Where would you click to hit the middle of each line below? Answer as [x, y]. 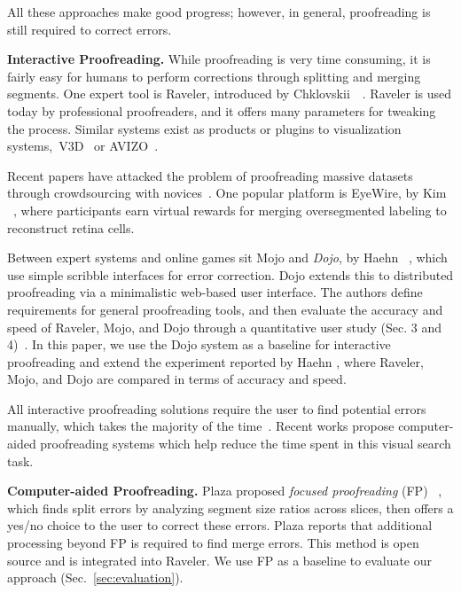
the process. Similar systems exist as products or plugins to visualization [204, 128]
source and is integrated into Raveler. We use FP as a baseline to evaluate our [220, 560]
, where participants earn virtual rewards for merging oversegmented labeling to [230, 210]
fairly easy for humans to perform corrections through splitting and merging [214, 76]
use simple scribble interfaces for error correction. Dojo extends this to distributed [230, 274]
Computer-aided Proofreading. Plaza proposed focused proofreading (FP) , [225, 491]
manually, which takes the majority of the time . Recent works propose [201, 426]
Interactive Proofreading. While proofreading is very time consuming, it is [219, 59]
